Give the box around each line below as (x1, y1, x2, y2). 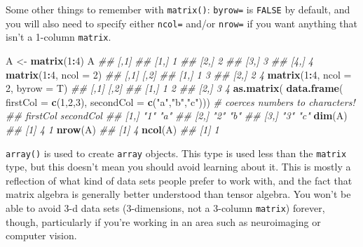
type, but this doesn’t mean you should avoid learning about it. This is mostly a (6, 159, 351, 174)
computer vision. (6, 228, 77, 243)
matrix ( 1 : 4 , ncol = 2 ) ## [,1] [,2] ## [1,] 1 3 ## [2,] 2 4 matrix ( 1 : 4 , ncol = (6, 67, 352, 81)
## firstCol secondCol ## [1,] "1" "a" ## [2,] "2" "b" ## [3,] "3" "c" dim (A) (6, 108, 348, 123)
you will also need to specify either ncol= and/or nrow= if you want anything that (6, 15, 357, 30)
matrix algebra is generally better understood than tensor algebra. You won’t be (6, 187, 351, 201)
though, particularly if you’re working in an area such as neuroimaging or (6, 214, 321, 229)
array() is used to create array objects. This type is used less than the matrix (6, 145, 347, 160)
